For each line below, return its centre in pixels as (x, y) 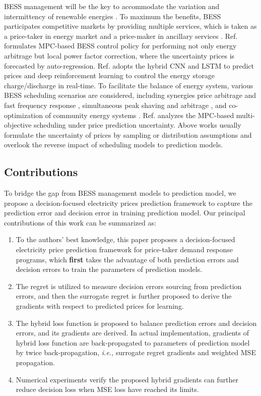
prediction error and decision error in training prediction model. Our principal (125, 213)
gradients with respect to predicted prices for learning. (100, 306)
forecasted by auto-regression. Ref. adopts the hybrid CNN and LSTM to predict (129, 65)
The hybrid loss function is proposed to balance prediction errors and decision (136, 323)
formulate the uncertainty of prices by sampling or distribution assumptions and (128, 134)
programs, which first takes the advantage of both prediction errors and (127, 259)
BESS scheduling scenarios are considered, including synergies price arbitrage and (130, 95)
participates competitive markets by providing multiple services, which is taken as (130, 26)
